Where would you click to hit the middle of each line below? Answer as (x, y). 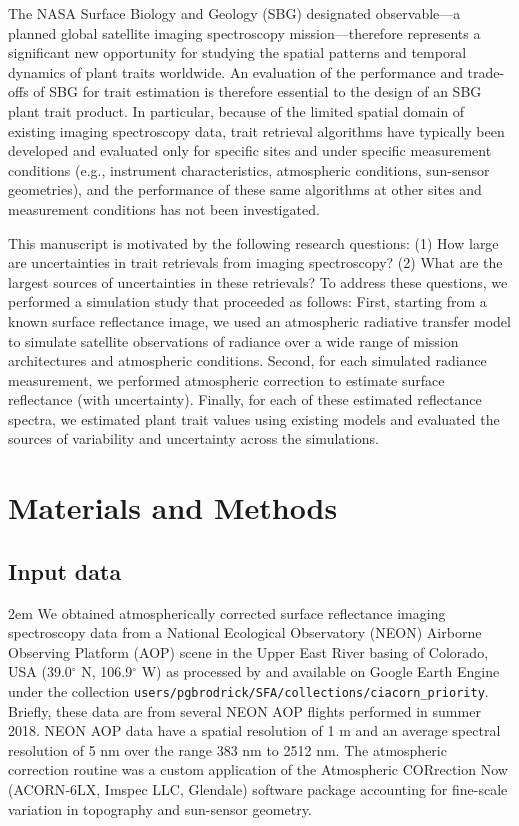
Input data (65, 570)
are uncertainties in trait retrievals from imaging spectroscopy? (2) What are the (255, 262)
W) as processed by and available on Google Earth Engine (320, 671)
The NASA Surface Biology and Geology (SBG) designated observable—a (234, 13)
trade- (486, 71)
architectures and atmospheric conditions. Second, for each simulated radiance (247, 360)
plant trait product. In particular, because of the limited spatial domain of (236, 110)
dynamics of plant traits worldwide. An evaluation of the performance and (235, 71)
